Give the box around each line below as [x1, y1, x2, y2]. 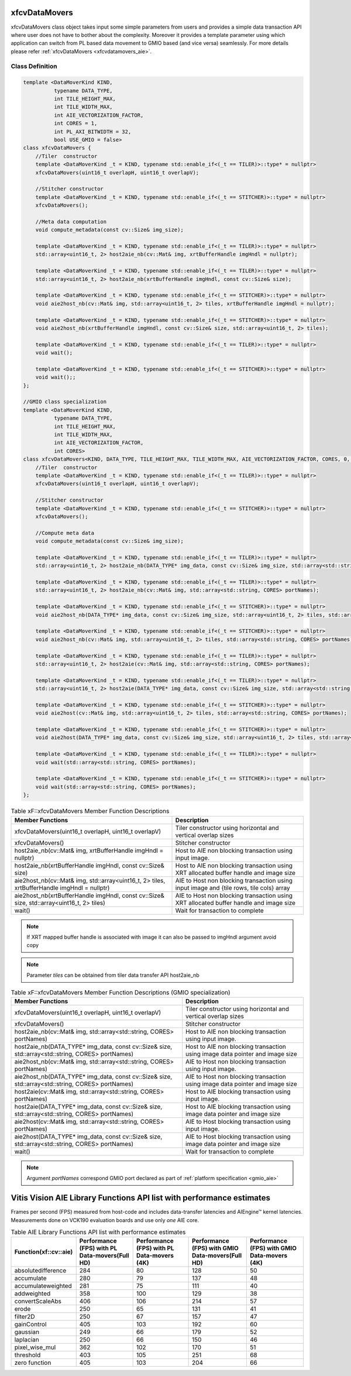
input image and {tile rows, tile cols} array [175, 884, 290, 892]
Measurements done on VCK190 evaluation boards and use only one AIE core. [11, 1216, 199, 1223]
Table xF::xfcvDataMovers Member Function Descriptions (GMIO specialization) [11, 988, 230, 996]
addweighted [14, 1289, 51, 1298]
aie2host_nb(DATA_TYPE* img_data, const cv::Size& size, [14, 1072, 173, 1080]
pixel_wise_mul [14, 1343, 56, 1351]
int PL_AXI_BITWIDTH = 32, [53, 128, 132, 135]
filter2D [14, 1313, 35, 1321]
